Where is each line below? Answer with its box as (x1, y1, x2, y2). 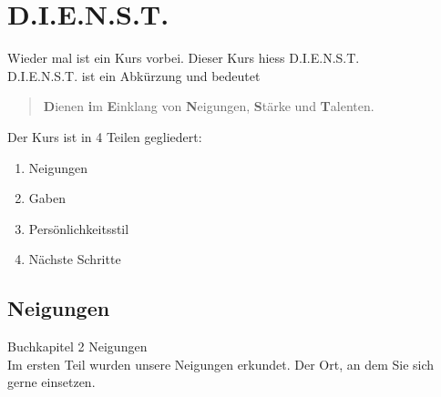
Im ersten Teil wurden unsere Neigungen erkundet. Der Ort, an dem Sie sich (7, 354, 435, 373)
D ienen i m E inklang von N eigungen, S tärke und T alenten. (43, 97, 374, 116)
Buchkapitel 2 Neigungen (7, 337, 148, 356)
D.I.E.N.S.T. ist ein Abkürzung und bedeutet (7, 66, 261, 85)
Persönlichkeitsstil (28, 219, 129, 238)
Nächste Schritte (28, 249, 121, 269)
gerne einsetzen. (7, 372, 96, 392)
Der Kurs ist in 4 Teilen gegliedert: (7, 127, 202, 146)
